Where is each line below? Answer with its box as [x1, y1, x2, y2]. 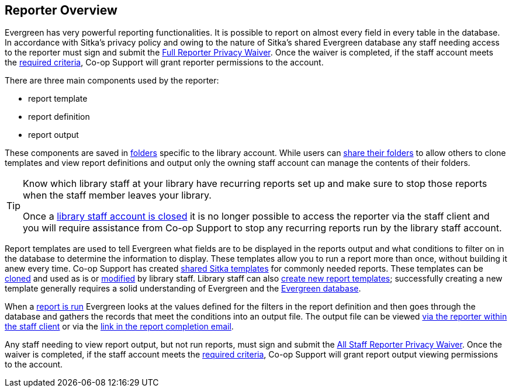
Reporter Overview [5, 3, 117, 18]
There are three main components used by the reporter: [5, 75, 219, 86]
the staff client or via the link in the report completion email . [5, 321, 234, 332]
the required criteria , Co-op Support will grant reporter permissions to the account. [5, 57, 324, 68]
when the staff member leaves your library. [23, 189, 212, 202]
